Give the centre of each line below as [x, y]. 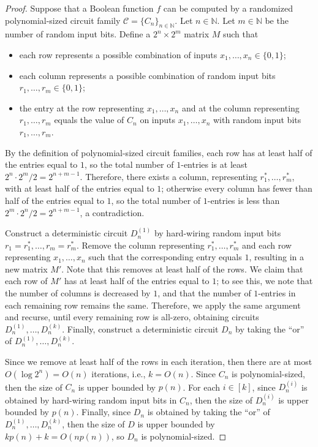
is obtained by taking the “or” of [209, 412]
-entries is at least [214, 164]
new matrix [26, 269]
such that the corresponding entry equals [165, 257]
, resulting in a [277, 257]
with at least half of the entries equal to [80, 188]
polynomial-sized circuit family [63, 20]
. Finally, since [104, 412]
